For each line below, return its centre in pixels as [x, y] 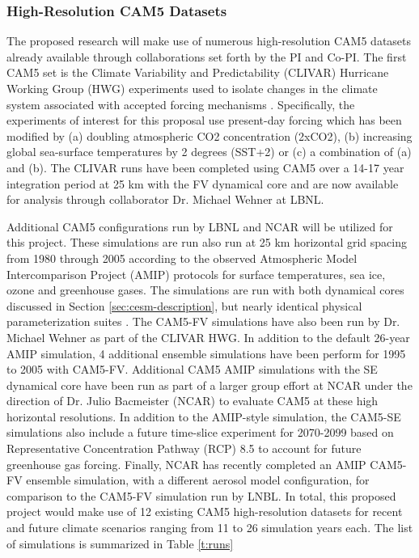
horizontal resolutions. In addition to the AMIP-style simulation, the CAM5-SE [204, 416]
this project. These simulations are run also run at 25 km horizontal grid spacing [207, 242]
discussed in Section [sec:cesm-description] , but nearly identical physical [184, 305]
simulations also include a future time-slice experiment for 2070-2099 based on [200, 432]
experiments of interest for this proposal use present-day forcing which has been [204, 120]
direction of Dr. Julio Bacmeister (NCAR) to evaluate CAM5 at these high [193, 401]
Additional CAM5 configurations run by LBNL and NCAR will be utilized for [200, 226]
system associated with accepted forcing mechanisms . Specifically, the [181, 104]
